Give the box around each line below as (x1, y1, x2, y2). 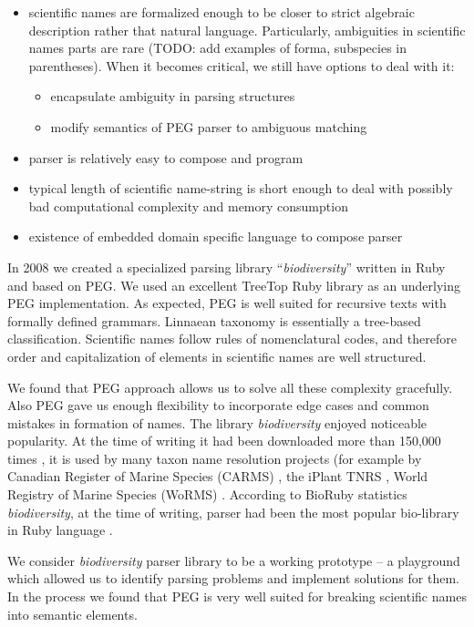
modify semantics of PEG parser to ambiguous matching (50, 117, 367, 136)
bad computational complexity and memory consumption (28, 196, 348, 215)
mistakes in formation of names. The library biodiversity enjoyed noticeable (7, 413, 428, 432)
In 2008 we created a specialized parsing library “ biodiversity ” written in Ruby (7, 257, 446, 276)
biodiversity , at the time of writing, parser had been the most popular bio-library (7, 502, 459, 521)
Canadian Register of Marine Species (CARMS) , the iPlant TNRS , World (7, 467, 428, 486)
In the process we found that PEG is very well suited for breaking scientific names (7, 587, 467, 606)
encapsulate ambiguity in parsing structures (50, 87, 295, 106)
